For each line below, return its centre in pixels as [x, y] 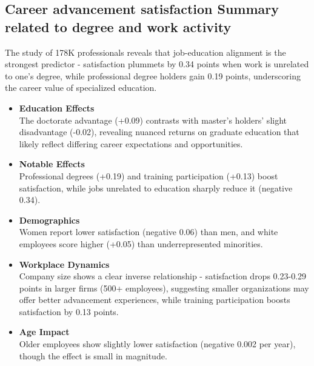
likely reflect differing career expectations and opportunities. [131, 143]
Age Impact [44, 332]
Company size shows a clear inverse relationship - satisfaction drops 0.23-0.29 [163, 276]
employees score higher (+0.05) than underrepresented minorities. [141, 243]
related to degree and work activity [118, 26]
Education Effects [57, 108]
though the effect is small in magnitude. [93, 355]
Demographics [49, 220]
